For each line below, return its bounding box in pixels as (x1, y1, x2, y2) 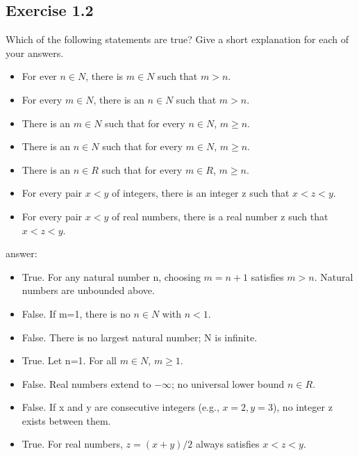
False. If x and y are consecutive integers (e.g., (22, 400, 219, 414)
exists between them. (22, 413, 111, 427)
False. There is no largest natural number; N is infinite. (22, 329, 258, 344)
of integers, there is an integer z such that (111, 186, 290, 200)
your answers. (6, 45, 64, 60)
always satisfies (195, 437, 260, 451)
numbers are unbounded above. (22, 283, 155, 298)
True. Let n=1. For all (22, 353, 117, 368)
